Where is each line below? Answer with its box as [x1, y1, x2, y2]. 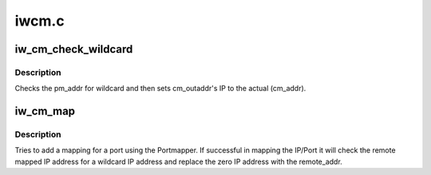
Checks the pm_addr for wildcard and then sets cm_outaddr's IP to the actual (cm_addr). [14, 84, 306, 93]
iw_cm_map [14, 105, 76, 118]
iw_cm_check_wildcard [14, 42, 133, 56]
